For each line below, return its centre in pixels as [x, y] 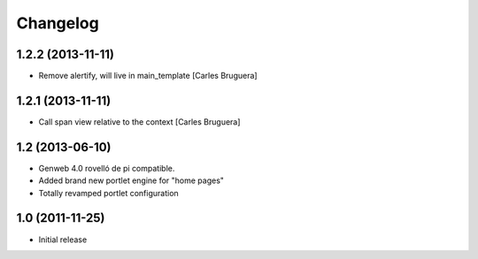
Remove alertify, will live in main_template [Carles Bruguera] [148, 76]
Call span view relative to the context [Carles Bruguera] [139, 122]
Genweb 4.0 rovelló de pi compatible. [107, 168]
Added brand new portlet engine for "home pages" [131, 180]
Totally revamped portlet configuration [108, 193]
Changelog [58, 23]
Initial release [63, 240]
